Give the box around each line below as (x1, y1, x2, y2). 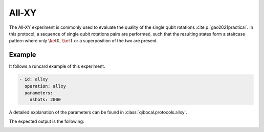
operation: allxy (24, 83, 66, 89)
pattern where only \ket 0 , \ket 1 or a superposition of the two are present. (9, 38, 158, 44)
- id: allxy (19, 76, 48, 82)
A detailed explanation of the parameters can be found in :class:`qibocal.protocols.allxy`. (9, 110, 188, 115)
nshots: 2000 (29, 97, 61, 102)
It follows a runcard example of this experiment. (9, 63, 105, 69)
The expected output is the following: (9, 118, 84, 124)
